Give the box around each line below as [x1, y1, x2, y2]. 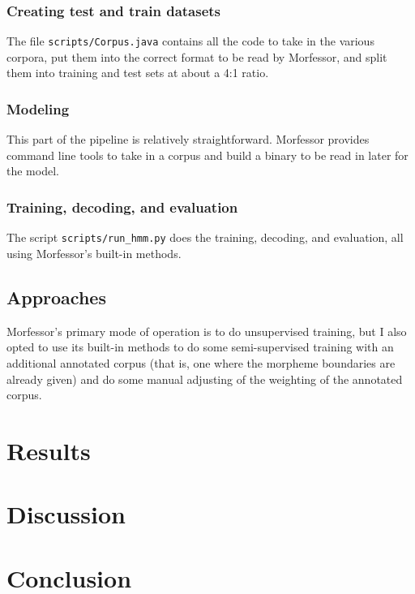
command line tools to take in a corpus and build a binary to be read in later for [6, 146, 409, 163]
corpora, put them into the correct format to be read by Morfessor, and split [6, 48, 387, 65]
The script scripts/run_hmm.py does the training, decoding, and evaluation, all [6, 229, 404, 246]
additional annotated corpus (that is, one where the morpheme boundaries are [6, 354, 396, 371]
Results [6, 433, 91, 467]
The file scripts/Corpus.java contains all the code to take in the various [6, 32, 374, 49]
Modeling [6, 98, 70, 118]
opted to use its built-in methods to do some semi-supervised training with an [6, 338, 394, 355]
